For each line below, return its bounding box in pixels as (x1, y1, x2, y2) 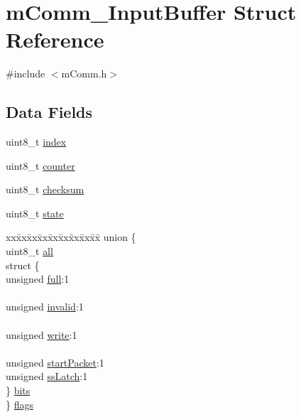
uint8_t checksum (6, 182, 84, 197)
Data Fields (6, 101, 93, 123)
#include (6, 66, 45, 81)
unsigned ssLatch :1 (6, 369, 88, 384)
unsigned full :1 (6, 271, 70, 286)
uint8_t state (6, 205, 64, 220)
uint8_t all (6, 244, 53, 259)
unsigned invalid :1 (6, 299, 84, 314)
